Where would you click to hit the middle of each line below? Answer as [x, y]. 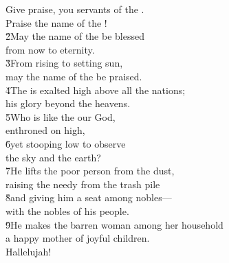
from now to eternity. [50, 49]
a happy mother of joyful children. [78, 238]
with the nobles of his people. [67, 210]
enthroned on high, [45, 130]
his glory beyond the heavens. [68, 103]
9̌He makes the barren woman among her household [115, 224]
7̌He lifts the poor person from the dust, [90, 171]
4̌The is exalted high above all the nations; [96, 90]
